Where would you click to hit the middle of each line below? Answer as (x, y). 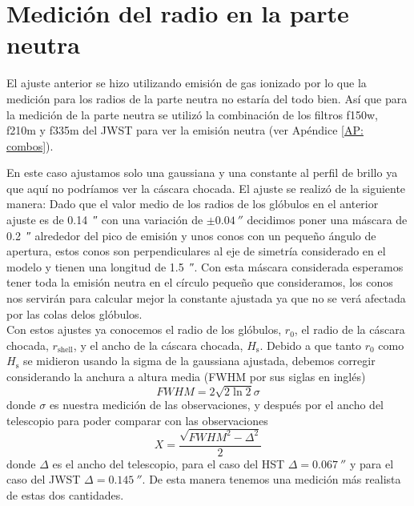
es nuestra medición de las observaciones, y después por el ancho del (216, 405)
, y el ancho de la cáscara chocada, (158, 345)
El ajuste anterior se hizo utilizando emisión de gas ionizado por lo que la (187, 83)
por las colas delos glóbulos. (74, 313)
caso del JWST (44, 479)
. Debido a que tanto (311, 345)
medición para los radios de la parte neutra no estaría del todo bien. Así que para (207, 98)
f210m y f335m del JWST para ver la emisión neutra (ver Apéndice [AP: (185, 130)
